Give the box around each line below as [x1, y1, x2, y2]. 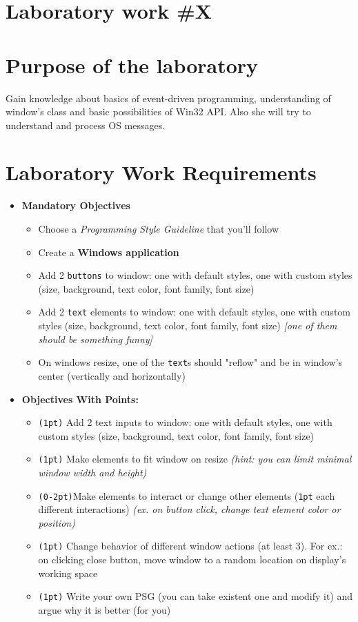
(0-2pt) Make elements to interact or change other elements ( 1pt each [38, 488, 335, 503]
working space [38, 565, 98, 580]
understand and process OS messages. [6, 117, 166, 132]
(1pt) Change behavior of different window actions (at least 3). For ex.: [38, 538, 343, 553]
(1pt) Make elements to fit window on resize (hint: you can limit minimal [38, 451, 352, 466]
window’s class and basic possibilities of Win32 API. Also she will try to [6, 104, 311, 119]
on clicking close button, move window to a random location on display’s [38, 552, 346, 567]
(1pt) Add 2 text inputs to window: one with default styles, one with [38, 415, 332, 429]
